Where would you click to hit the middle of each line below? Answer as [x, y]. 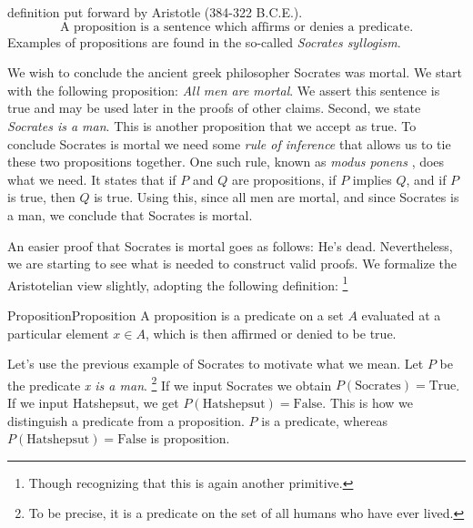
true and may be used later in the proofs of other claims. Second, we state [214, 108]
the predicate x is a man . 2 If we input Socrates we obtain [170, 383]
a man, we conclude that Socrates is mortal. [130, 214]
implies [372, 179]
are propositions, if [284, 179]
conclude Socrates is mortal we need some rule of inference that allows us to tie [229, 143]
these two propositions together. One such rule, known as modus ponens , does [226, 162]
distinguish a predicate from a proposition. [126, 420]
